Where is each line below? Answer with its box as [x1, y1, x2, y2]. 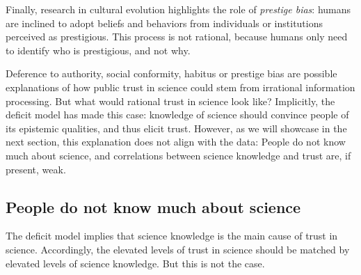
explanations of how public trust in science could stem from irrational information [6, 79, 355, 94]
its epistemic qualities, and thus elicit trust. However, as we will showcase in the [6, 120, 347, 135]
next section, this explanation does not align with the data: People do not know [6, 134, 346, 149]
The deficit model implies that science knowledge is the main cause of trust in [6, 228, 338, 243]
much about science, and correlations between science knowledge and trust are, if [6, 148, 351, 162]
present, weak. [6, 162, 66, 176]
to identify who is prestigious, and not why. [6, 42, 191, 57]
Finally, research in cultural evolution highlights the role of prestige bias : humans [6, 2, 351, 16]
